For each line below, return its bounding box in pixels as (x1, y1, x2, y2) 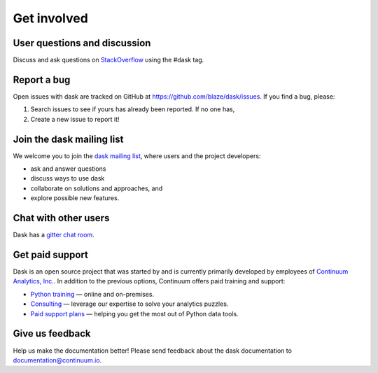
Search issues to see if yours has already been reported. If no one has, (30, 105, 235, 113)
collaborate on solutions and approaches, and (30, 184, 163, 192)
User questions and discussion (13, 37, 151, 49)
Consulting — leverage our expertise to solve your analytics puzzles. (30, 300, 229, 308)
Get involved (13, 10, 89, 26)
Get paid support (13, 248, 89, 260)
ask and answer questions (30, 164, 106, 173)
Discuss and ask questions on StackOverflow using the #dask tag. (13, 56, 204, 64)
